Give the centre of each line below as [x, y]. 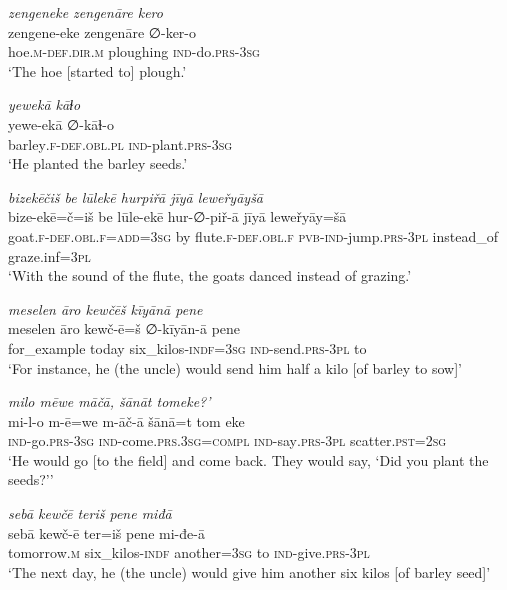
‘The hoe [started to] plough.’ [97, 70]
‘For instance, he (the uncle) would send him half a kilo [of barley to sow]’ [235, 367]
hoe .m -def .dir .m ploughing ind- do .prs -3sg [134, 51]
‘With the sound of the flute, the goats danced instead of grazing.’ [210, 275]
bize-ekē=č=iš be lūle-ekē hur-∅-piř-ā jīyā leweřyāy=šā [177, 216]
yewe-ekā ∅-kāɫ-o [61, 123]
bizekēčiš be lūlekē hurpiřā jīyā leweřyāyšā [136, 196]
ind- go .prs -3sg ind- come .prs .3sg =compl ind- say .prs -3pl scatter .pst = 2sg [227, 440]
